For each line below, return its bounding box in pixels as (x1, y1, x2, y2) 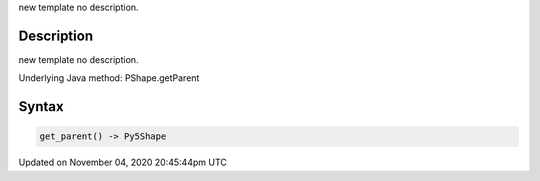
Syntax (18, 98, 64, 115)
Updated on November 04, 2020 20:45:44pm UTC (18, 156, 227, 169)
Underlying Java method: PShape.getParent (18, 72, 200, 84)
